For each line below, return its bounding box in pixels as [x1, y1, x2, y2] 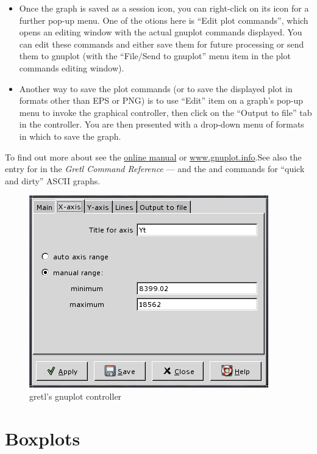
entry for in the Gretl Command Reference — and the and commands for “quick [5, 162, 305, 175]
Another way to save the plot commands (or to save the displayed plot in [19, 82, 293, 95]
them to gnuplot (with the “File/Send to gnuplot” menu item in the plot [19, 49, 291, 62]
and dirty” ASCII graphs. [5, 174, 101, 187]
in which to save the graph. [19, 129, 121, 142]
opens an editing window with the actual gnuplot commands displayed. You [19, 26, 302, 38]
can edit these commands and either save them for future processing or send [19, 37, 304, 50]
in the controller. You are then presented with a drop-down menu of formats [19, 118, 304, 131]
